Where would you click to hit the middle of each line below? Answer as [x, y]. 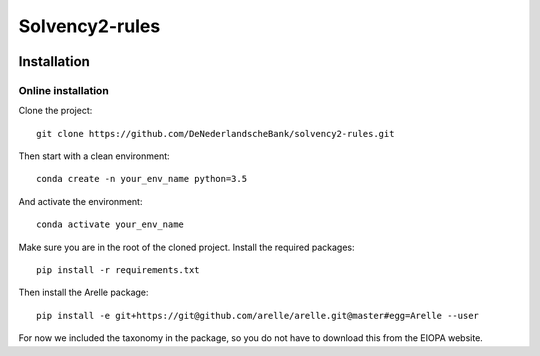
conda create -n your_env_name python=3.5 [142, 179]
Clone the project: [55, 111]
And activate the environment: [80, 201]
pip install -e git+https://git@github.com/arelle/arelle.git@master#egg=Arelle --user [258, 315]
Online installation [63, 90]
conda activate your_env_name [110, 224]
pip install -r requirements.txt [118, 270]
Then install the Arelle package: [83, 292]
